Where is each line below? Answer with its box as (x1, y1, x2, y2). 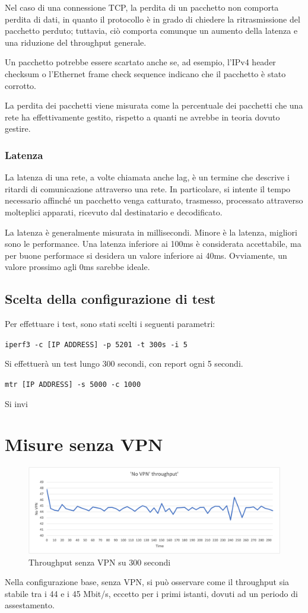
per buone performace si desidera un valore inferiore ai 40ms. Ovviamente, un (5, 249, 287, 261)
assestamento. (5, 599, 55, 611)
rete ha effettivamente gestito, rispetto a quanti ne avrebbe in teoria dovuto (5, 110, 280, 123)
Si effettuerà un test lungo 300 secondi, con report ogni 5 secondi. (5, 357, 243, 370)
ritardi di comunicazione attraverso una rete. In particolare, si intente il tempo (5, 182, 291, 195)
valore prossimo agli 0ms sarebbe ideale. (5, 261, 150, 273)
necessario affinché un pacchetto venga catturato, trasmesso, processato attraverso (5, 194, 303, 207)
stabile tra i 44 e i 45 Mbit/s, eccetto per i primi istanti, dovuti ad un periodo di (5, 587, 298, 599)
